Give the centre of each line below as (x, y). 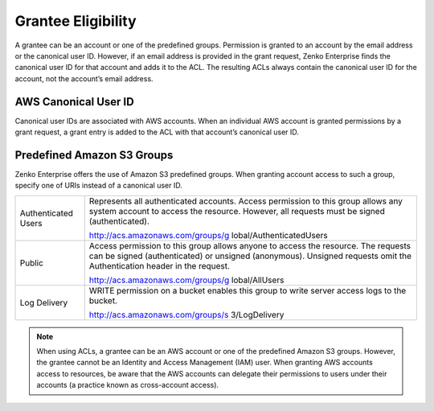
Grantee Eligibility (76, 21)
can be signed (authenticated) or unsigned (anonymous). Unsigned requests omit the (250, 256)
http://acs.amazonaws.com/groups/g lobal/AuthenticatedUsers (209, 235)
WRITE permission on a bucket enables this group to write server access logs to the (248, 290)
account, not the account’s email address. (84, 78)
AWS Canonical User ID (74, 102)
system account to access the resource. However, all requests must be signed (237, 211)
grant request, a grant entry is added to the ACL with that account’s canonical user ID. (157, 132)
